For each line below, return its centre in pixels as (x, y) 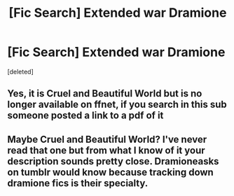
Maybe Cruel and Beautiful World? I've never (107, 139)
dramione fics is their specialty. (78, 183)
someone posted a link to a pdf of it (85, 116)
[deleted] (20, 71)
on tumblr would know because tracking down (110, 172)
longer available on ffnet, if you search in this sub (117, 105)
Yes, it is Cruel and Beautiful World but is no (105, 93)
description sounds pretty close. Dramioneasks (113, 161)
